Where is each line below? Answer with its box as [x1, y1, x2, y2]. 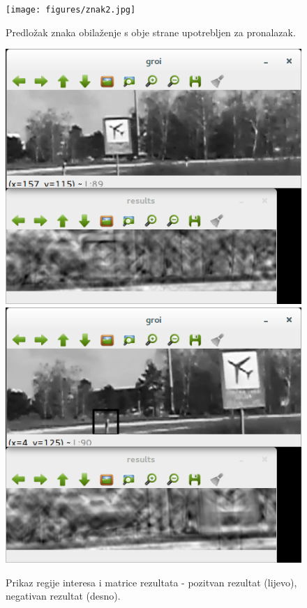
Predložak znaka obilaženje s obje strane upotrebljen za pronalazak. [6, 24, 296, 39]
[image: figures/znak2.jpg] [6, 5, 136, 15]
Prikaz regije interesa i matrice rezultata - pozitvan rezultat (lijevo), [6, 575, 297, 589]
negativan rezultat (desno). [6, 588, 121, 603]
